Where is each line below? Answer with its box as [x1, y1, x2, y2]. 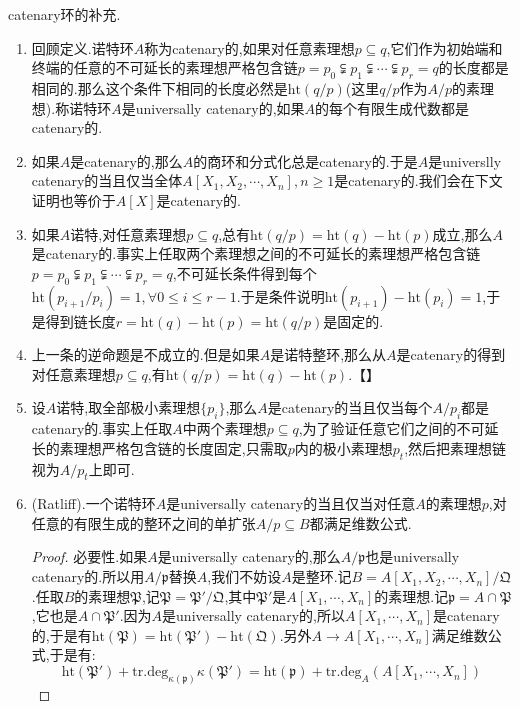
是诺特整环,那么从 [270, 344, 387, 365]
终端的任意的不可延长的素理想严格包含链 [31, 57, 298, 78]
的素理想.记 [374, 585, 449, 606]
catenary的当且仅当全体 [31, 170, 183, 191]
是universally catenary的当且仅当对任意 [166, 493, 416, 514]
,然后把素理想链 [404, 437, 507, 458]
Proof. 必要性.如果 [31, 546, 148, 567]
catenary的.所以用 [31, 566, 145, 587]
